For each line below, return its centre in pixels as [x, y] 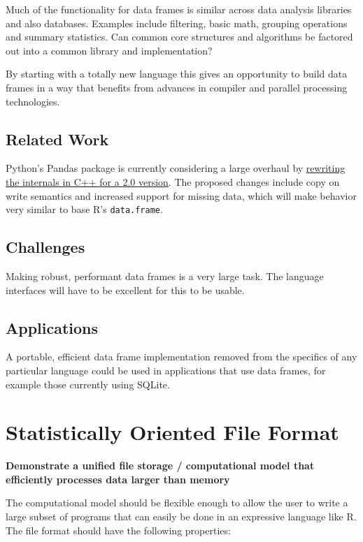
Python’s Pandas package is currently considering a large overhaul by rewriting [176, 168]
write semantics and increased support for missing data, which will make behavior [181, 195]
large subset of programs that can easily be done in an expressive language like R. [181, 517]
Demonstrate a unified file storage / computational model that [160, 466]
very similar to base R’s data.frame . [84, 209]
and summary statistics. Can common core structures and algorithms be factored [179, 37]
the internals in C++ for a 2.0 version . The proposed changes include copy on [173, 181]
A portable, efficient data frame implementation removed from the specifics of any [181, 357]
